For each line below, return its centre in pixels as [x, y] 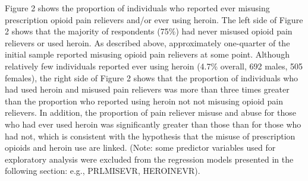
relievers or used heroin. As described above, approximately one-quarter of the [147, 42]
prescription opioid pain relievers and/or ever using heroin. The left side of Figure [154, 19]
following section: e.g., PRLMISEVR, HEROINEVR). [103, 171]
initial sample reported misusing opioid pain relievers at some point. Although [147, 54]
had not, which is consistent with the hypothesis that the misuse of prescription [150, 136]
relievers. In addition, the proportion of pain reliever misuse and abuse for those [150, 112]
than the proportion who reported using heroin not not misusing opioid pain [144, 101]
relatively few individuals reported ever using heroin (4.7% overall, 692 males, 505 [154, 66]
